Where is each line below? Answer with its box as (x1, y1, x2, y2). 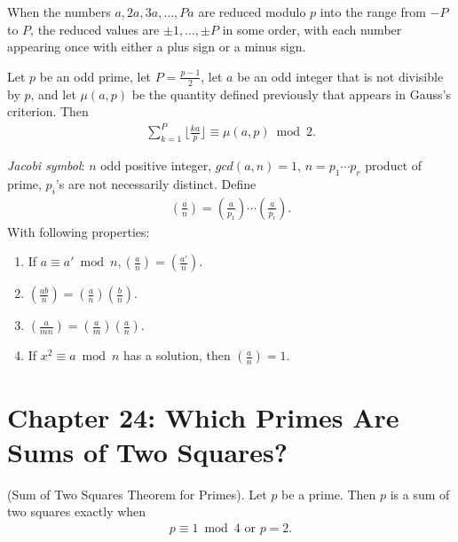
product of (365, 156, 422, 175)
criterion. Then (7, 102, 89, 121)
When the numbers (7, 3, 111, 20)
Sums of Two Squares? (7, 433, 288, 469)
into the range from (320, 3, 426, 20)
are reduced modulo (198, 3, 306, 20)
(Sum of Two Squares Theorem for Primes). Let (7, 484, 267, 503)
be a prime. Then (281, 484, 376, 503)
